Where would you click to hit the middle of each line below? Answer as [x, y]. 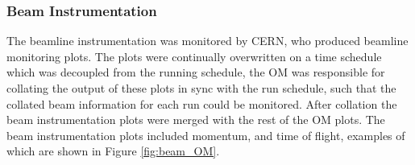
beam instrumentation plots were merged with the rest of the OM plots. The [196, 120]
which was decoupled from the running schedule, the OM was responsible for [196, 72]
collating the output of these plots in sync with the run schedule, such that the [201, 88]
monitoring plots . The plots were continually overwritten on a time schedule [194, 56]
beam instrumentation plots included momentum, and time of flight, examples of [206, 135]
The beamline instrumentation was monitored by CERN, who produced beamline [207, 41]
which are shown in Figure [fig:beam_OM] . [113, 151]
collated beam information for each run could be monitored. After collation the [202, 103]
